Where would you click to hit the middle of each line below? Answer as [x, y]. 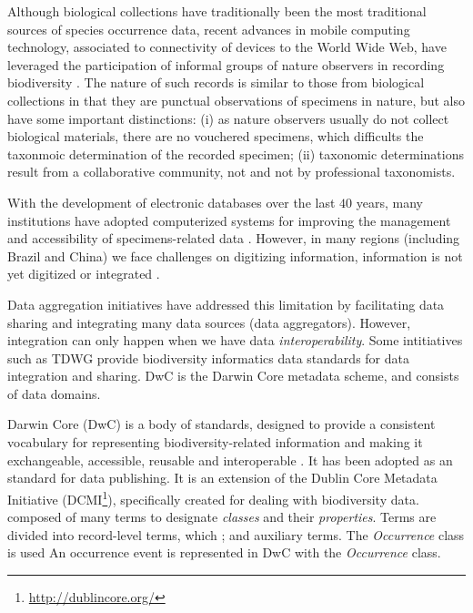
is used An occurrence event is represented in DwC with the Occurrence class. [224, 552]
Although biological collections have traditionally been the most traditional [217, 11]
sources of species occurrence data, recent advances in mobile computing [209, 29]
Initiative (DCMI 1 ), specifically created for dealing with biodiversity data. [213, 497]
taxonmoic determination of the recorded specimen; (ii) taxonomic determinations [236, 153]
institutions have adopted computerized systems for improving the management [229, 220]
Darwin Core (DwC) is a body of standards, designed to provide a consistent [221, 424]
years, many [389, 202]
